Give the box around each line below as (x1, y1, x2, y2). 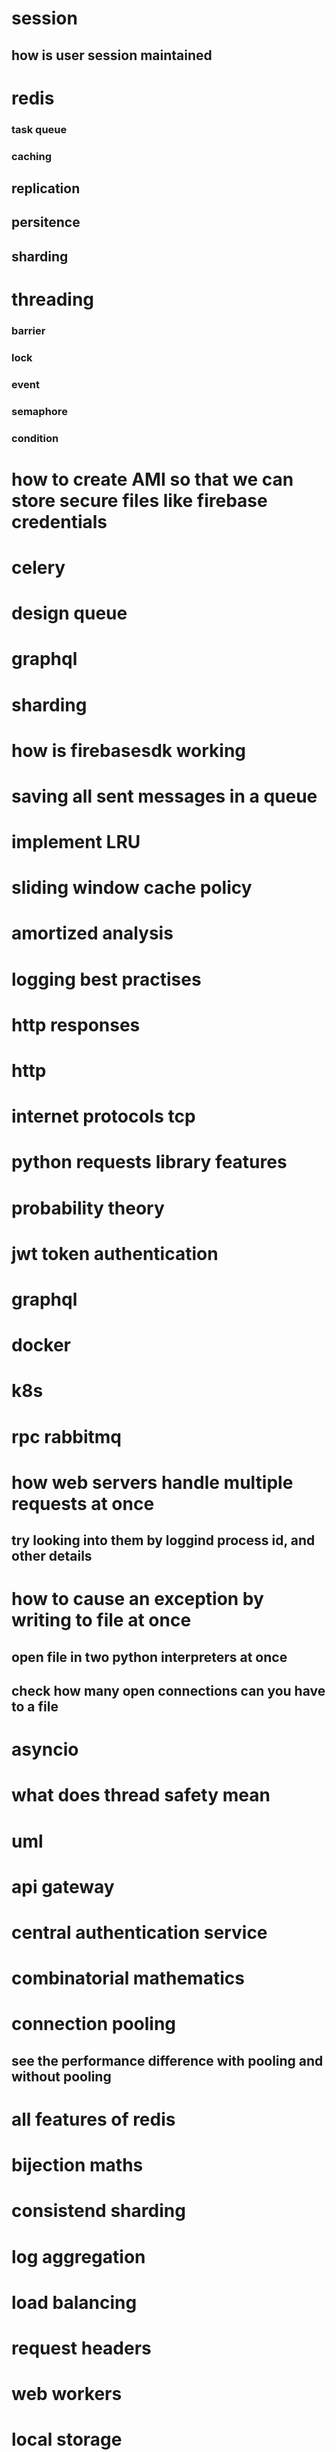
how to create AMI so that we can (11, 468, 294, 491)
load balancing (11, 2291, 138, 2314)
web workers (11, 2383, 123, 2406)
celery (11, 556, 66, 579)
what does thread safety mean (11, 1784, 271, 1807)
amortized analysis (11, 922, 174, 945)
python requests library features (11, 1151, 288, 1174)
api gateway (11, 1875, 115, 1898)
